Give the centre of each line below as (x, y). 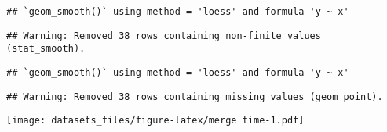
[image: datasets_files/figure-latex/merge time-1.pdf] (155, 121)
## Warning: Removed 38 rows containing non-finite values (164, 36)
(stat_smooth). (46, 49)
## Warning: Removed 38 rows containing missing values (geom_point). (195, 96)
